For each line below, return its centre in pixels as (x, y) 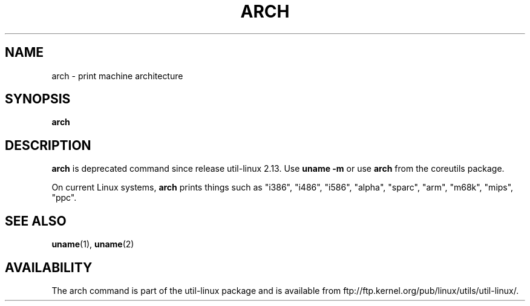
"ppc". (64, 198)
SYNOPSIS (38, 99)
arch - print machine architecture (117, 76)
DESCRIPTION (48, 145)
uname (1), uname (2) (93, 244)
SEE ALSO (36, 221)
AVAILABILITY (49, 267)
